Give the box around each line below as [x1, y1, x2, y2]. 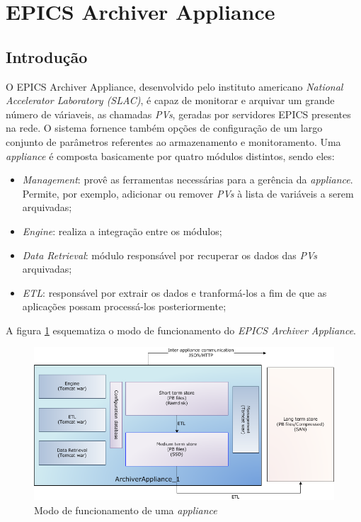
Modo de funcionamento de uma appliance [34, 502, 217, 517]
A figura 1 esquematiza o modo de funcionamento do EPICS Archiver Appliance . [6, 322, 356, 337]
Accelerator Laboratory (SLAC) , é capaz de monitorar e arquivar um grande [6, 93, 335, 108]
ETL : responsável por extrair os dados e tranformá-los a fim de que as [22, 285, 327, 300]
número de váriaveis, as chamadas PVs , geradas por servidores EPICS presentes [6, 106, 351, 121]
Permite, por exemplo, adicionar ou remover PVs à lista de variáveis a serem [22, 186, 354, 200]
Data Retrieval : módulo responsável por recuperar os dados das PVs [22, 247, 318, 262]
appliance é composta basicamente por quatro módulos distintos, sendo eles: [6, 148, 335, 163]
